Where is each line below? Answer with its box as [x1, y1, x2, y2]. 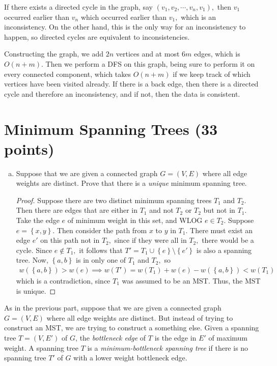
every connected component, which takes [4, 68, 131, 79]
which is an [181, 11, 216, 22]
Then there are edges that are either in [16, 205, 138, 215]
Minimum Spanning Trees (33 [4, 118, 218, 139]
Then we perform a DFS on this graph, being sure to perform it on [45, 58, 255, 69]
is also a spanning [196, 244, 252, 255]
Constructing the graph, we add [4, 48, 104, 59]
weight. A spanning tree [4, 342, 78, 353]
